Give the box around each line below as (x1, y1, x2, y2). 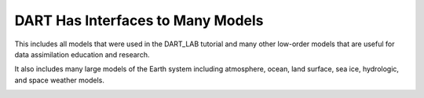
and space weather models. (14, 75, 105, 85)
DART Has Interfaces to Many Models (14, 12, 264, 29)
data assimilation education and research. (14, 49, 150, 59)
